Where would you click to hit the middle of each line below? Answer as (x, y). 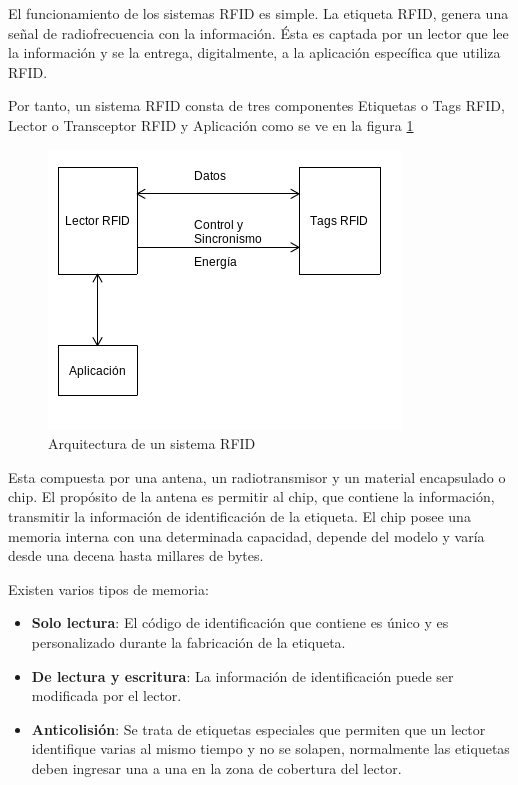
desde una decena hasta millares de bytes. (136, 555)
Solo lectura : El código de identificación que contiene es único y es (240, 622)
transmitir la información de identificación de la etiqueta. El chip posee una (239, 515)
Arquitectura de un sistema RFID (152, 443)
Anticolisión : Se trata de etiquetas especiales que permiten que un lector (258, 728)
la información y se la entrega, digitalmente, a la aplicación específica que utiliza (254, 52)
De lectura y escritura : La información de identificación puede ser (242, 675)
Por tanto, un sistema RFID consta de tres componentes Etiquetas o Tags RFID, (256, 105)
